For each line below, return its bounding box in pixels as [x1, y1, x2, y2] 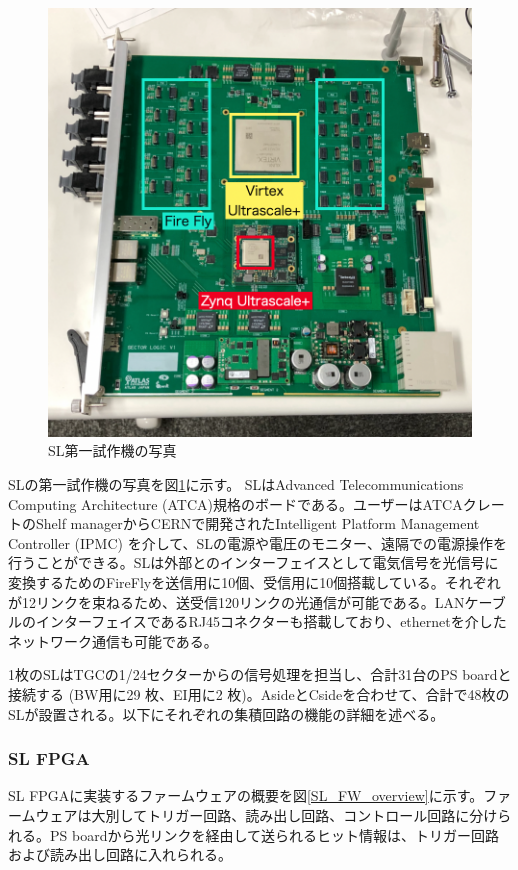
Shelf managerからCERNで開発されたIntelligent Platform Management [35, 513, 480, 534]
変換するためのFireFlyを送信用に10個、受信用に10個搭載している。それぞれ [8, 571, 501, 592]
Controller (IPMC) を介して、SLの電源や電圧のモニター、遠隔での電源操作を [8, 532, 507, 553]
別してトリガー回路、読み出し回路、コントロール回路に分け [105, 804, 498, 825]
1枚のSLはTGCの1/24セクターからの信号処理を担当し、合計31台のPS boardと [8, 664, 512, 685]
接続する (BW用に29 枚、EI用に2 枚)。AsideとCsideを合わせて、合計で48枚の [8, 683, 510, 704]
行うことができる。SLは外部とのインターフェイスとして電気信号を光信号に [8, 552, 499, 573]
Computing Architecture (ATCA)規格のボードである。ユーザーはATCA [8, 493, 463, 514]
